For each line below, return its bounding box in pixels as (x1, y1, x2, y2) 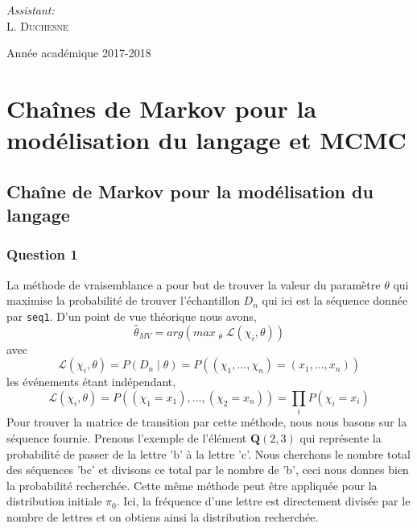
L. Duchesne (6, 17, 68, 34)
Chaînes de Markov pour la (6, 91, 317, 124)
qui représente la (299, 429, 382, 446)
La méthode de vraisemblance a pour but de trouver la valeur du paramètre (6, 276, 381, 293)
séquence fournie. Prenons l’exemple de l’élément (6, 429, 247, 446)
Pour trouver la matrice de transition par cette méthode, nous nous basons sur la (6, 414, 407, 430)
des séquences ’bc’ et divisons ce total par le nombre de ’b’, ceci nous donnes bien (6, 461, 409, 478)
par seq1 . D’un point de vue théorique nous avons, (6, 307, 257, 324)
